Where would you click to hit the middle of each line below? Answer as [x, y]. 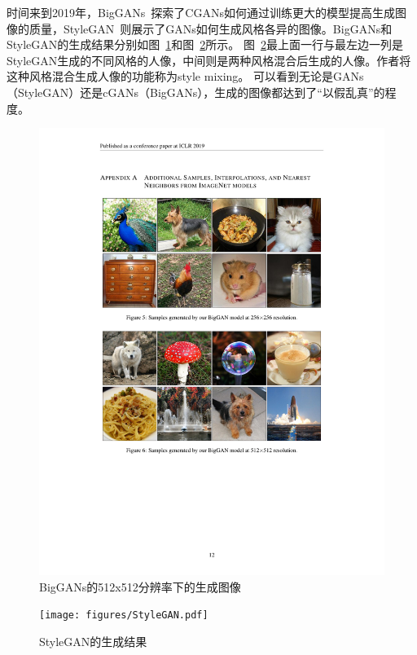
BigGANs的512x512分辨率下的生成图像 [140, 586]
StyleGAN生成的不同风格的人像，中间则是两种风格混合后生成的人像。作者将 [209, 60]
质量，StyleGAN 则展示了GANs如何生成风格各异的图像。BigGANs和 [211, 28]
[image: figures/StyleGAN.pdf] [124, 615]
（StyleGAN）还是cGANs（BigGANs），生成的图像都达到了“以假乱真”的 [196, 92]
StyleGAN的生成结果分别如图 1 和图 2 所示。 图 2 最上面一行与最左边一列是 [205, 44]
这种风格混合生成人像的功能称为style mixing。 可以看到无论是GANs [185, 76]
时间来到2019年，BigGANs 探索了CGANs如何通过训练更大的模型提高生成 [201, 12]
